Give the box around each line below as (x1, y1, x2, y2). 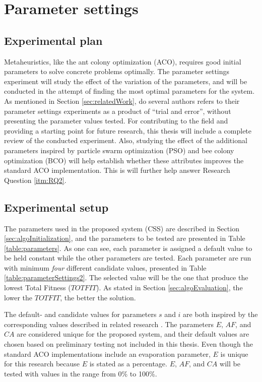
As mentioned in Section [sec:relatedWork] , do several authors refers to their (4, 95, 240, 106)
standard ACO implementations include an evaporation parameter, (4, 348, 211, 359)
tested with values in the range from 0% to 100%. (4, 368, 157, 378)
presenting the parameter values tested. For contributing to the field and (4, 115, 228, 126)
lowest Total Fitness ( (4, 282, 71, 293)
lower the (4, 292, 33, 302)
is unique (220, 348, 248, 359)
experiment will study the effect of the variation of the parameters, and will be (4, 76, 247, 86)
